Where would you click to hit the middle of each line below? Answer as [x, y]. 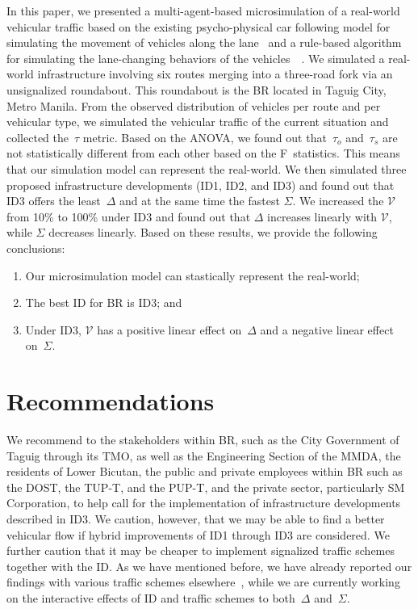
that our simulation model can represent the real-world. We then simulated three [207, 168]
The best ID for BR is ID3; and [104, 302]
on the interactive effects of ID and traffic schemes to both [151, 597]
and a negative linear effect [327, 329]
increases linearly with [322, 216]
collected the [38, 137]
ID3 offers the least [54, 201]
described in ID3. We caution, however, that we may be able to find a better [196, 518]
